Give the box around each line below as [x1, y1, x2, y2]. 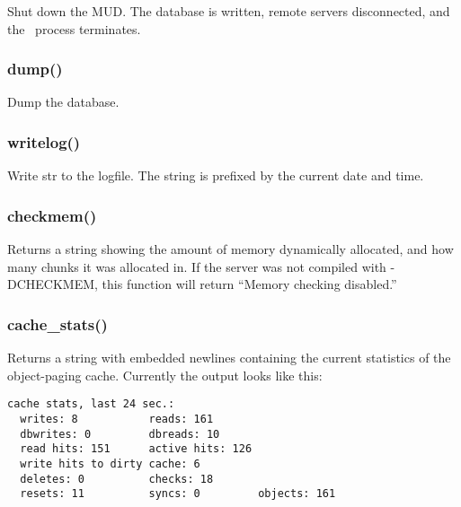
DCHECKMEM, [7, 275, 98, 293]
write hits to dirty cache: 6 [20, 457, 200, 470]
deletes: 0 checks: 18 [20, 472, 214, 485]
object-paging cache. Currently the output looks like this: [7, 365, 323, 384]
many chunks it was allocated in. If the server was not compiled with [7, 257, 386, 275]
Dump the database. [7, 92, 120, 111]
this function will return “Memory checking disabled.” [102, 275, 397, 293]
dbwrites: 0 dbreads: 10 [20, 427, 220, 441]
